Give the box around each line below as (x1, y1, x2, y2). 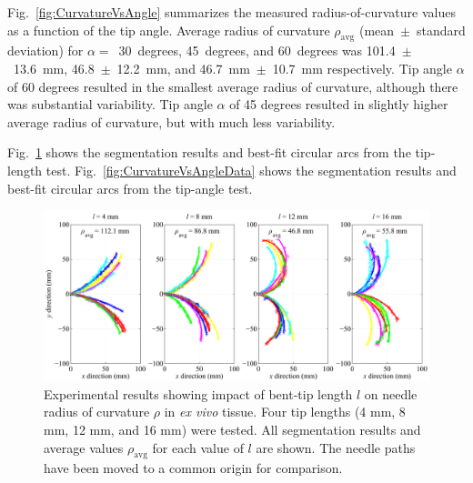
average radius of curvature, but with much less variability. (7, 112, 336, 131)
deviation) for (7, 41, 84, 60)
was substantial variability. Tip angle (7, 95, 213, 114)
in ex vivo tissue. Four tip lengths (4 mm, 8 (164, 402, 406, 421)
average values (44, 438, 124, 457)
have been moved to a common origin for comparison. (44, 458, 343, 478)
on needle (364, 384, 418, 403)
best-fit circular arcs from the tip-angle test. (7, 178, 253, 197)
